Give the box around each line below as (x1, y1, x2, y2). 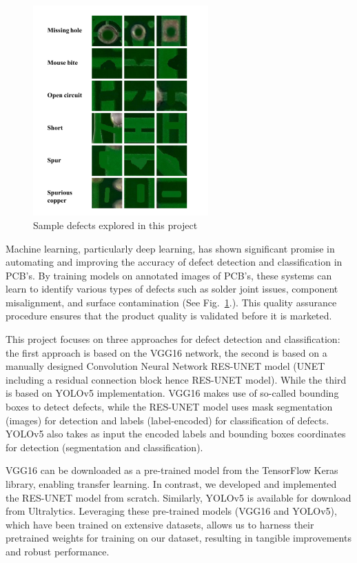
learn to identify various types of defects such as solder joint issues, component (6, 281, 338, 296)
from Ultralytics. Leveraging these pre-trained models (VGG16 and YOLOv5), (6, 504, 337, 518)
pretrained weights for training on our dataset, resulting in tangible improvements (6, 531, 351, 545)
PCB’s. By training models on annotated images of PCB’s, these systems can (6, 268, 332, 282)
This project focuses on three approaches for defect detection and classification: (6, 332, 340, 346)
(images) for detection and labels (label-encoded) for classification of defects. (6, 413, 329, 427)
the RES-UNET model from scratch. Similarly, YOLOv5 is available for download (6, 490, 351, 504)
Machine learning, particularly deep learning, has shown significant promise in (6, 241, 335, 255)
